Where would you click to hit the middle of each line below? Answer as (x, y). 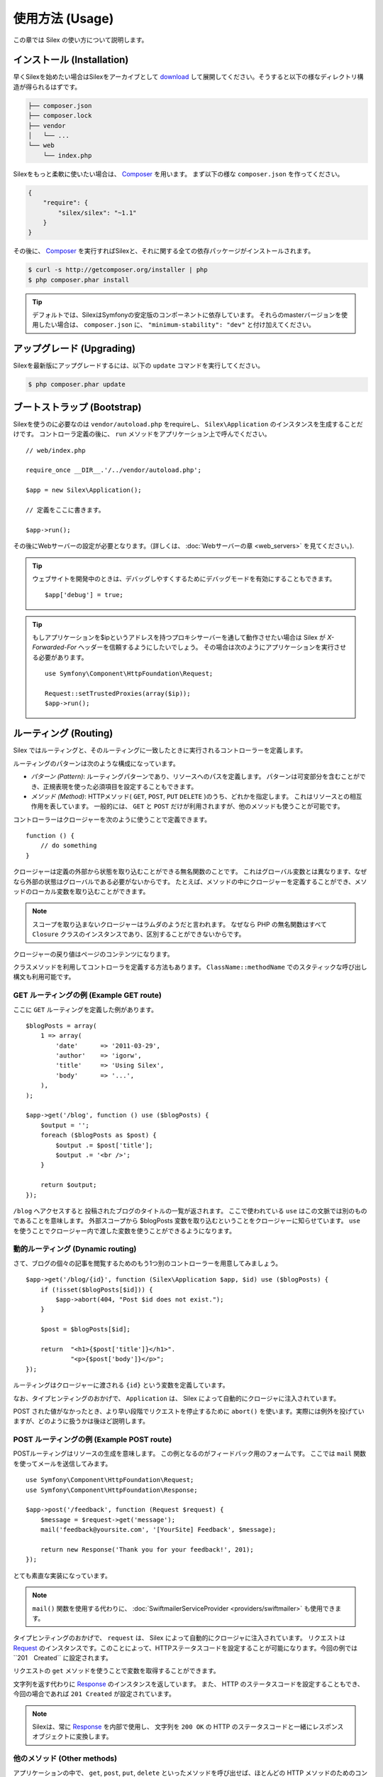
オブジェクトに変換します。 (72, 1736)
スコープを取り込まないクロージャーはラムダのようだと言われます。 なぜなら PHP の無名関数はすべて (180, 924)
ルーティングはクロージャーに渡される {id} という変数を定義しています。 (121, 1385)
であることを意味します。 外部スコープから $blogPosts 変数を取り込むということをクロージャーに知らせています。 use (187, 1221)
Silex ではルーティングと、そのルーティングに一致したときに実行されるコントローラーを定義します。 (160, 751)
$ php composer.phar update (77, 385)
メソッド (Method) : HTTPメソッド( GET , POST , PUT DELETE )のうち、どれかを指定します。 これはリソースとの (190, 796)
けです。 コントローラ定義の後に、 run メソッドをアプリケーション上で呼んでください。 (142, 434)
